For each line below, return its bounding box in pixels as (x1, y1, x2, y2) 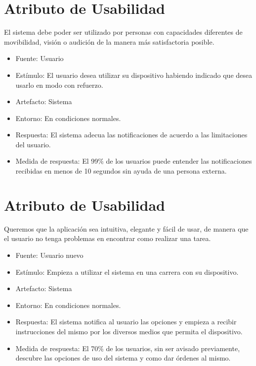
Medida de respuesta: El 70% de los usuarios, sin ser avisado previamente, (15, 343, 240, 353)
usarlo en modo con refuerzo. (15, 79, 103, 90)
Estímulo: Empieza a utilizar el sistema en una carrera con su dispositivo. (15, 266, 239, 277)
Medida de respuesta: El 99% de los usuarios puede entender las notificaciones (15, 156, 252, 166)
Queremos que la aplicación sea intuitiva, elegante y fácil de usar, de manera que (4, 223, 249, 234)
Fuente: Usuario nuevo (15, 249, 84, 260)
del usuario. (15, 139, 51, 149)
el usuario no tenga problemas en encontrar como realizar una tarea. (4, 233, 211, 244)
